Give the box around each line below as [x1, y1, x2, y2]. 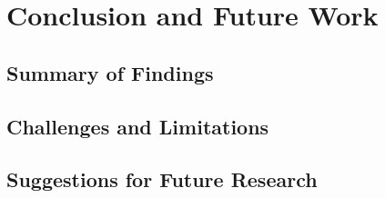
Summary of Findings [6, 58, 214, 86]
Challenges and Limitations [6, 112, 269, 140]
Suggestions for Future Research [6, 165, 318, 193]
